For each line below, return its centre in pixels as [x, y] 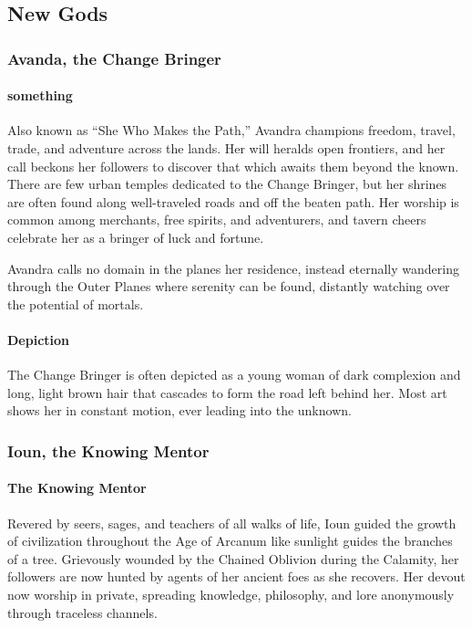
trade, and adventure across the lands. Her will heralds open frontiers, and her [226, 148]
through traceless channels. [82, 612]
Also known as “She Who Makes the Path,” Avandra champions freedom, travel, [231, 130]
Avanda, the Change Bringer [114, 58]
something [40, 95]
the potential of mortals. [76, 304]
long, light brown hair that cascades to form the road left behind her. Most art [227, 392]
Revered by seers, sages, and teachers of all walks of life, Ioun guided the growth [232, 523]
